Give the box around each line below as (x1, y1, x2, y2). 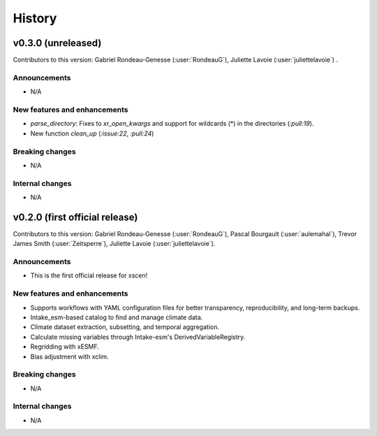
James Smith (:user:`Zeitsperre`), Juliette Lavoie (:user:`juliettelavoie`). (13, 240, 216, 248)
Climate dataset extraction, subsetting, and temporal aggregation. (30, 323, 220, 331)
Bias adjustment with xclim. (30, 352, 110, 361)
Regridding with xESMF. (30, 342, 99, 351)
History (13, 10, 57, 26)
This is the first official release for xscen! (30, 271, 148, 279)
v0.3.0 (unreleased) (13, 37, 102, 49)
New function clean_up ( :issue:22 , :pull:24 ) (30, 129, 154, 138)
